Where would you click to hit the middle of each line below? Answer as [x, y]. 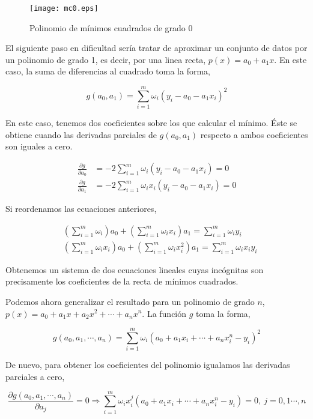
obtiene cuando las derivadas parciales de [81, 134]
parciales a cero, [35, 376]
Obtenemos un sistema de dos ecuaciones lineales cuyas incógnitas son [135, 269]
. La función [164, 313]
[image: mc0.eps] [64, 8]
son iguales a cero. [39, 146]
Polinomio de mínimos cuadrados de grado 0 [111, 27]
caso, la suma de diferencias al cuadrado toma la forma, [108, 71]
